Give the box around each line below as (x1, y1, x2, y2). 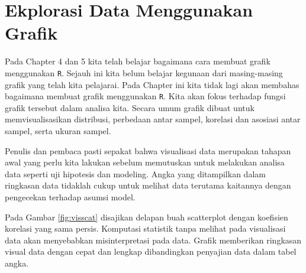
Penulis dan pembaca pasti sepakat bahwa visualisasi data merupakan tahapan (5, 144, 291, 157)
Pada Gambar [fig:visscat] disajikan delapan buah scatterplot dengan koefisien (5, 210, 288, 223)
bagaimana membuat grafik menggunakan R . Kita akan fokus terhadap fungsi (5, 90, 286, 102)
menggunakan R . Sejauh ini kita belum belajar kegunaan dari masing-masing (5, 66, 283, 79)
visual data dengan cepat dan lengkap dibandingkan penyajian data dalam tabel (5, 245, 297, 258)
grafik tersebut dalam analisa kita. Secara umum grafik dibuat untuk (5, 101, 255, 113)
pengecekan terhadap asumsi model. (5, 190, 136, 203)
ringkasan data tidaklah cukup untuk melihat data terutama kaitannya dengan (5, 179, 291, 191)
